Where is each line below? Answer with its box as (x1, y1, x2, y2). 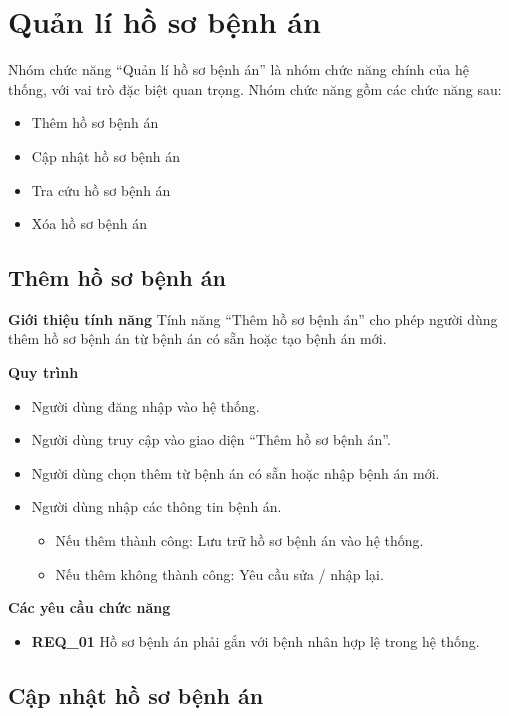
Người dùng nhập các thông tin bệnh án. (31, 496, 282, 517)
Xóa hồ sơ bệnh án (31, 213, 147, 234)
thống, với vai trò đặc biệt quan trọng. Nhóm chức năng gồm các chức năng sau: (8, 78, 502, 99)
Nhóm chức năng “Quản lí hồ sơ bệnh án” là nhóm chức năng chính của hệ (8, 59, 469, 80)
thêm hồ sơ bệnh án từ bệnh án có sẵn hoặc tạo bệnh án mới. (8, 328, 387, 349)
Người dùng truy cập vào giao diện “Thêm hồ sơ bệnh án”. (31, 429, 391, 450)
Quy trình (8, 362, 79, 383)
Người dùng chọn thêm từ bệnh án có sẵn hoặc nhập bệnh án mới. (31, 462, 440, 483)
